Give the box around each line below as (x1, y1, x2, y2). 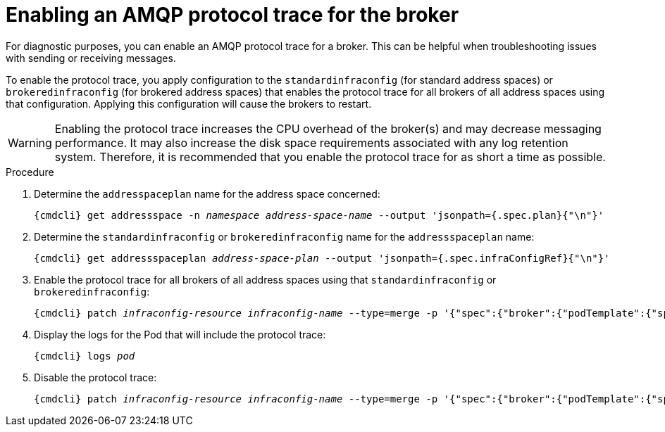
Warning (8, 135, 52, 150)
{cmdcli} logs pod (34, 350, 135, 362)
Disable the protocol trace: (34, 371, 157, 383)
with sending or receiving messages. (6, 51, 176, 64)
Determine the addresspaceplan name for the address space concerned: (34, 187, 380, 200)
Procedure (6, 165, 54, 178)
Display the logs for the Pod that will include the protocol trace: (34, 328, 326, 341)
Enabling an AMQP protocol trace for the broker (6, 3, 459, 27)
